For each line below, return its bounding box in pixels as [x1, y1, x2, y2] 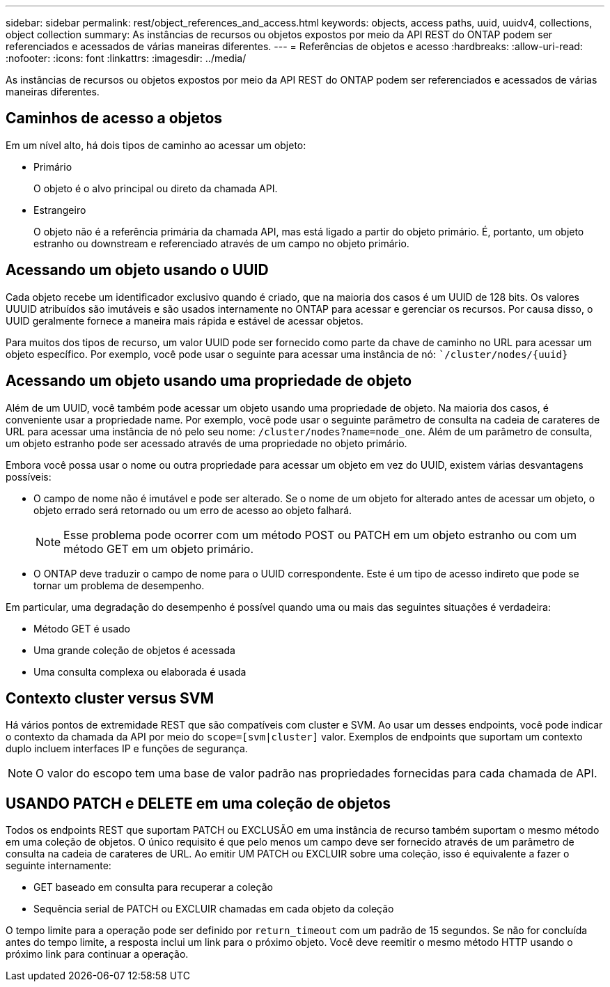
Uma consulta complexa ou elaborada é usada [33, 665, 247, 678]
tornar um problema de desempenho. [33, 579, 205, 591]
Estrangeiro [33, 203, 86, 216]
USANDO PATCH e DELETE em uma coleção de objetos [6, 794, 391, 812]
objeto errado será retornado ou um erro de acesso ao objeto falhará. [33, 504, 352, 516]
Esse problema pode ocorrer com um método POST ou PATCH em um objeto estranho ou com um [63, 527, 577, 542]
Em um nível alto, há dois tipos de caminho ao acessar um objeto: [6, 139, 306, 151]
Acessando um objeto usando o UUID [6, 261, 269, 279]
